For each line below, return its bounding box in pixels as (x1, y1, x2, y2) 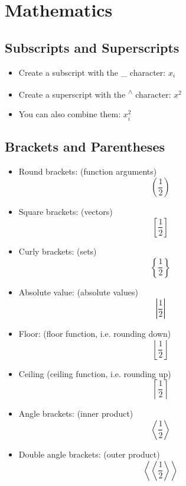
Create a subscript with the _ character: (18, 66, 166, 78)
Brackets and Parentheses (5, 137, 165, 155)
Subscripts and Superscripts (5, 38, 180, 56)
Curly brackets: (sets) (18, 244, 97, 257)
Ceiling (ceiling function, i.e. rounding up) (18, 367, 171, 379)
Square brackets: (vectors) (18, 205, 113, 218)
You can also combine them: (18, 108, 121, 120)
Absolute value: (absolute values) (18, 285, 138, 298)
